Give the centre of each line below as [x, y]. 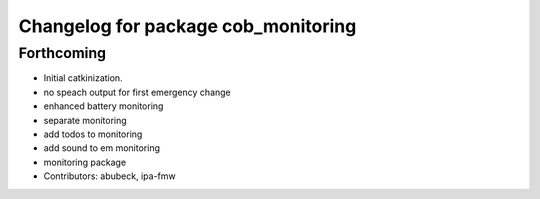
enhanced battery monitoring [103, 106]
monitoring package [85, 162]
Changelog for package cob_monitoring [187, 26]
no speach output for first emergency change [137, 92]
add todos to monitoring [93, 134]
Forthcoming [62, 53]
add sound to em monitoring [101, 148]
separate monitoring [85, 120]
